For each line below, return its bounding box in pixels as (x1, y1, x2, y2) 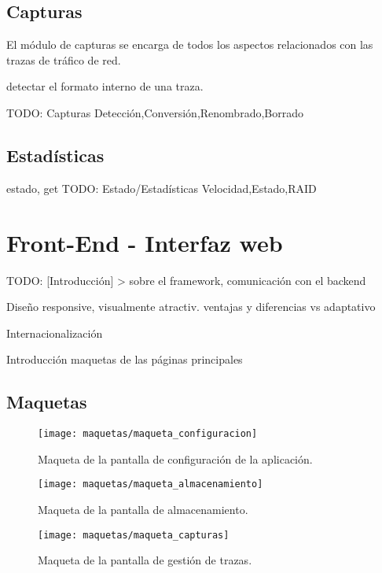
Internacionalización (6, 324, 103, 341)
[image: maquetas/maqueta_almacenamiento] (38, 479, 263, 490)
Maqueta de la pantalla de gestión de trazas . (38, 552, 252, 568)
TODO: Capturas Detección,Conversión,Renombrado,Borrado (6, 104, 303, 120)
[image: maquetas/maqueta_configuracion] (38, 428, 258, 440)
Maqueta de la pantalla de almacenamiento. (38, 501, 248, 517)
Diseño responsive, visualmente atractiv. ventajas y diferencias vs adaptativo (6, 298, 376, 315)
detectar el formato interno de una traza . (6, 78, 204, 94)
